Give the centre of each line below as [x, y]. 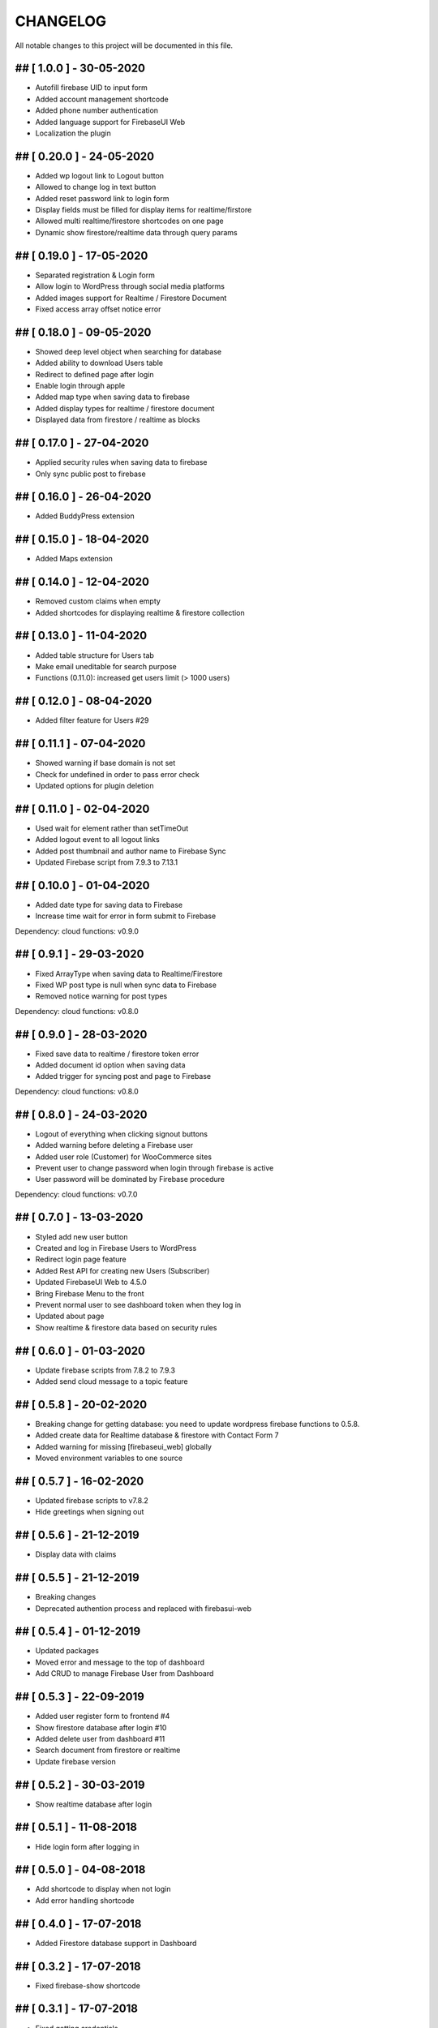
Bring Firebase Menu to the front [90, 1293]
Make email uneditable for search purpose [106, 666]
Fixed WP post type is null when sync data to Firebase [126, 985]
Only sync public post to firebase [90, 474]
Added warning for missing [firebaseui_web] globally [124, 1446]
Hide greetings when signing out [90, 1512]
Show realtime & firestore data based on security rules [126, 1327]
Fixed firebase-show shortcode [88, 1985]
